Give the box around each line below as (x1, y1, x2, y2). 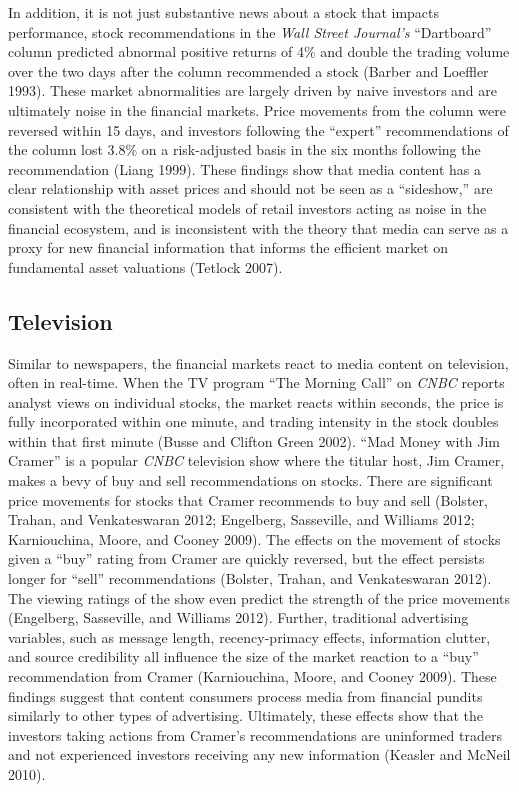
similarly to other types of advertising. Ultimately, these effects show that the (8, 705, 483, 726)
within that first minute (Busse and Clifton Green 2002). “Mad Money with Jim (8, 430, 500, 451)
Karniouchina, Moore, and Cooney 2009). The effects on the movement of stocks (8, 528, 501, 549)
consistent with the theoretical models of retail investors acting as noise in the (8, 197, 487, 218)
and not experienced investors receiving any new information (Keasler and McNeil (8, 744, 511, 765)
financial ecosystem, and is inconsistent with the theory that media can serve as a (8, 217, 509, 238)
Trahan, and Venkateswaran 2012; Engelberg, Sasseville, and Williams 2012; (8, 509, 475, 530)
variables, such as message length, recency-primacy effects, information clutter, (8, 626, 491, 647)
